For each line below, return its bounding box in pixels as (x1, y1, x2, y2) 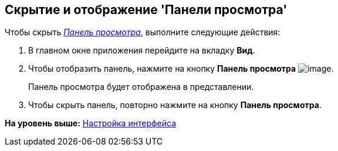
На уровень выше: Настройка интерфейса (5, 118, 177, 129)
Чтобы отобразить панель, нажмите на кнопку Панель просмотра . (28, 63, 334, 74)
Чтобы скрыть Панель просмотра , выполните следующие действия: (5, 27, 280, 38)
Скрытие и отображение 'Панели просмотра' (5, 2, 288, 17)
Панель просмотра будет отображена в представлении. (28, 82, 254, 92)
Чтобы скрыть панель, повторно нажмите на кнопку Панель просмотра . (28, 100, 322, 110)
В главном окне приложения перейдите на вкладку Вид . (28, 45, 255, 56)
